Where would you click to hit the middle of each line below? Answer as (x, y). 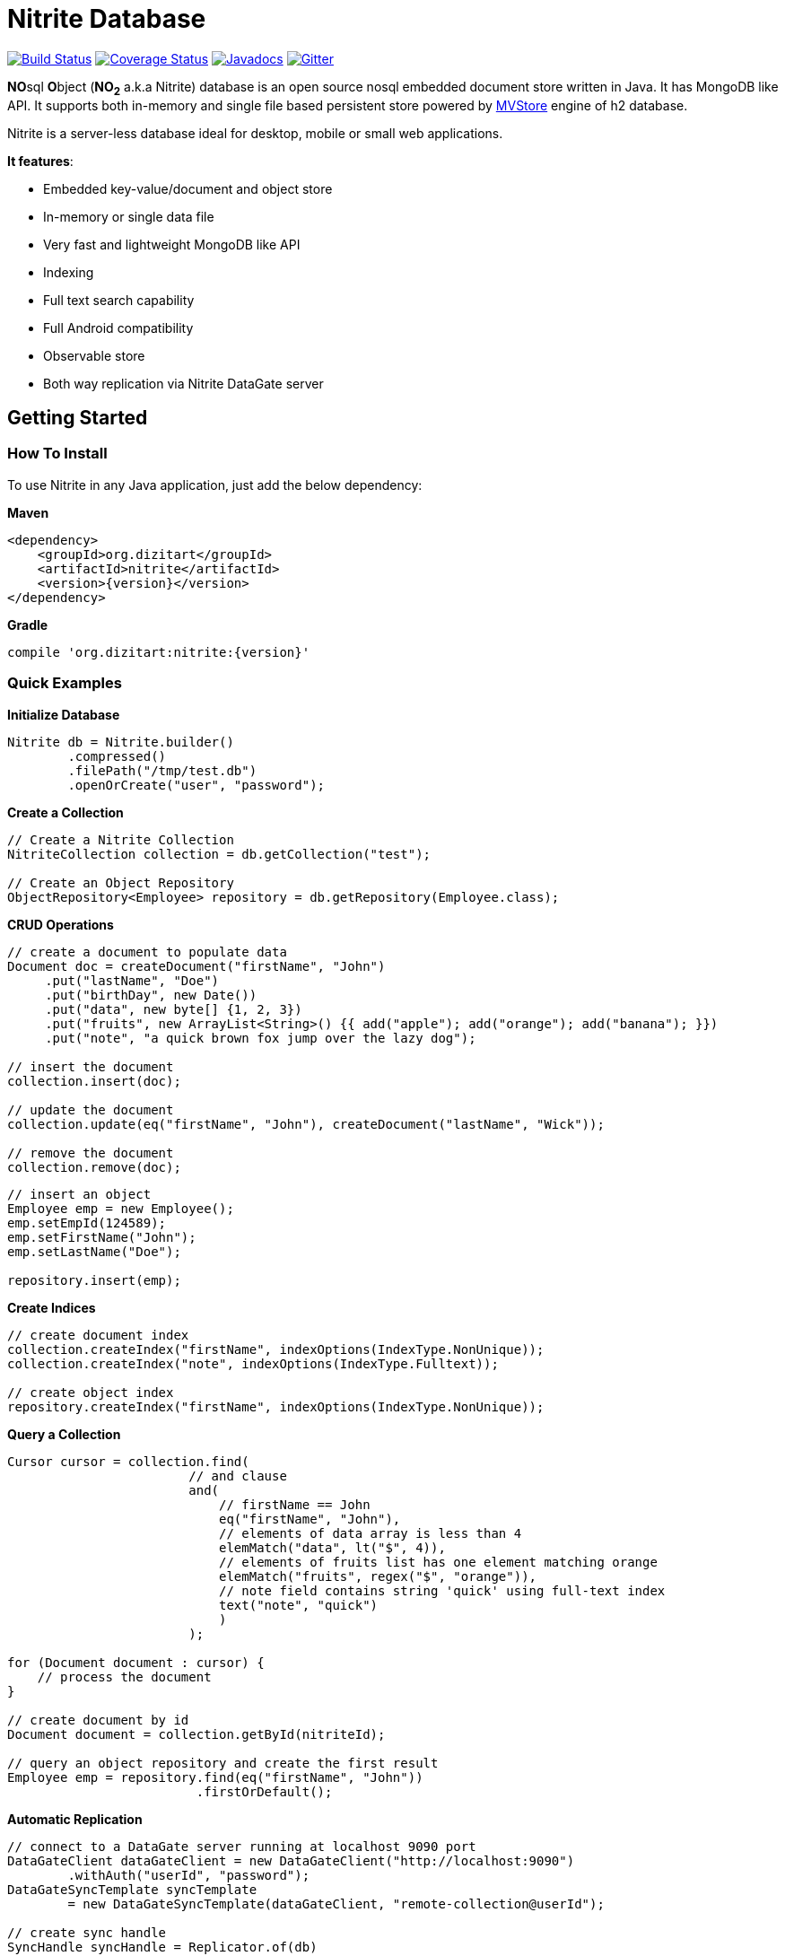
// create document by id (98, 1720)
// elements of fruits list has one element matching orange (438, 1562)
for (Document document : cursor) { (136, 1662)
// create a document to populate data (147, 952)
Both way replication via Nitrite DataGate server (183, 383)
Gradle (28, 624)
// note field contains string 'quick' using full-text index (442, 1590)
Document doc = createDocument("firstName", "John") (196, 966)
